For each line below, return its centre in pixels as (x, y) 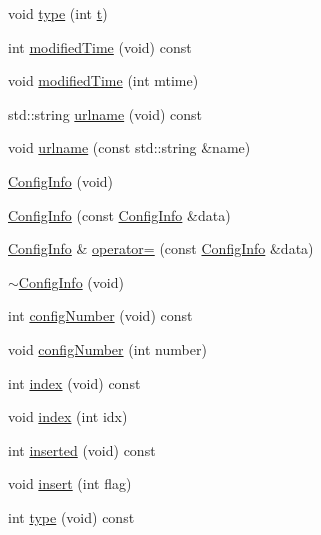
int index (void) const (74, 382)
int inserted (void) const (82, 449)
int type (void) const (71, 516)
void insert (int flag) (70, 483)
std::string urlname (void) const (105, 113)
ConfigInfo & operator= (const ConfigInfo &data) (161, 248)
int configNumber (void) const (100, 315)
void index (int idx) (68, 416)
